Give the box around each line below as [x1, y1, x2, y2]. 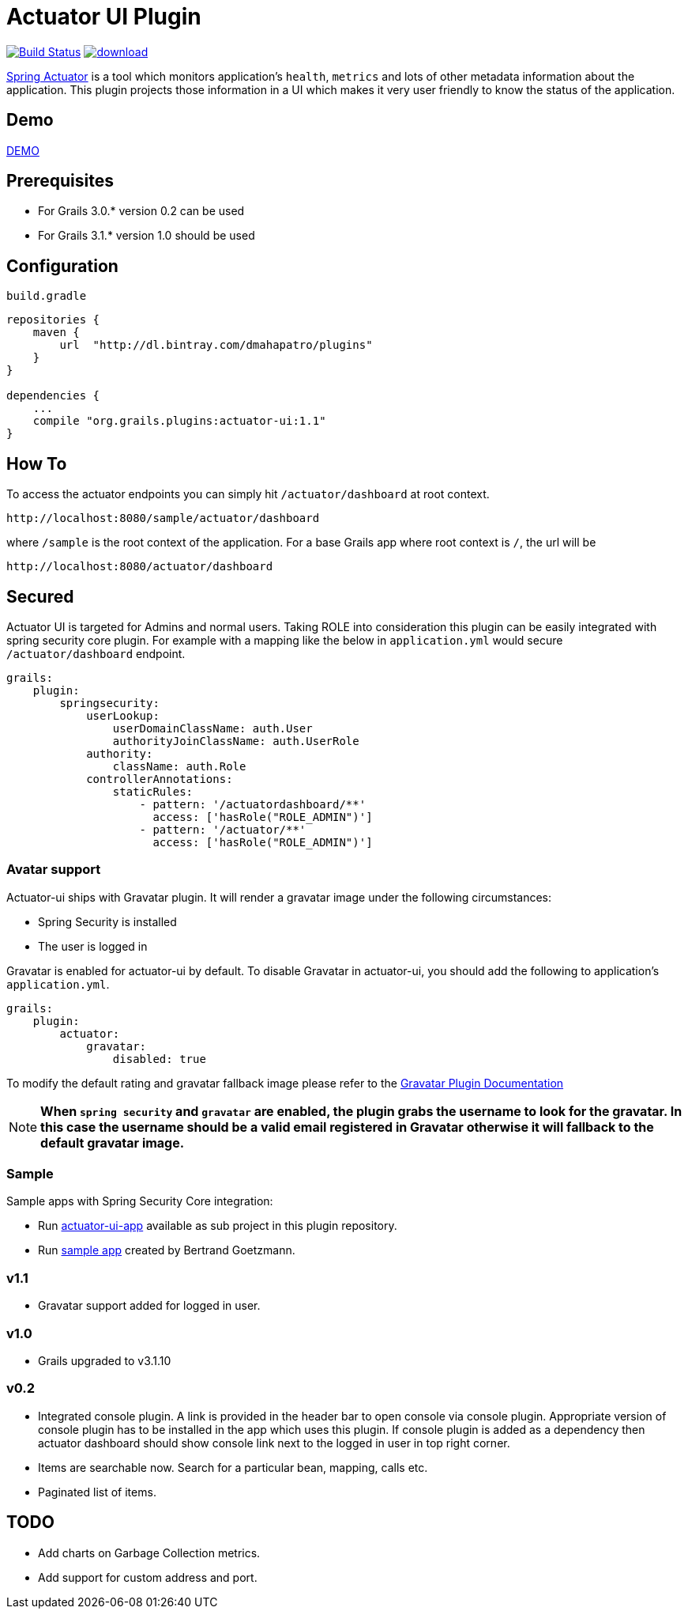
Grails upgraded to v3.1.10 [38, 1353, 171, 1367]
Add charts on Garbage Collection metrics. [38, 1545, 261, 1560]
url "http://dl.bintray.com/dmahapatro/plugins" [59, 339, 373, 352]
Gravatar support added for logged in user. [38, 1299, 261, 1313]
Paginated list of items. [38, 1485, 156, 1499]
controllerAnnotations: [86, 772, 233, 785]
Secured [6, 586, 74, 607]
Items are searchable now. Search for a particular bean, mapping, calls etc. [38, 1460, 428, 1474]
